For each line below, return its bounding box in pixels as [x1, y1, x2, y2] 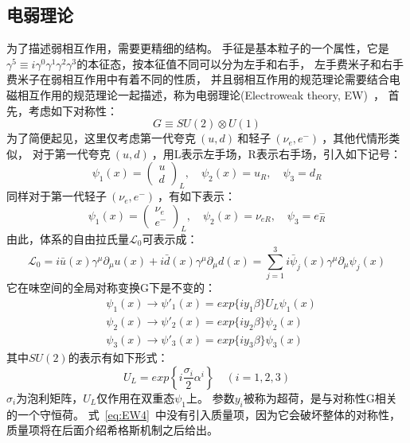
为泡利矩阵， [16, 389, 84, 406]
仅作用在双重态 [96, 389, 175, 406]
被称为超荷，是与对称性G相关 [243, 389, 397, 406]
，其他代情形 [322, 130, 389, 146]
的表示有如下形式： [68, 349, 169, 366]
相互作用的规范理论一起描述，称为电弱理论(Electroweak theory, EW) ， [17, 86, 385, 103]
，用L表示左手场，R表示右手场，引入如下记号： [151, 145, 401, 161]
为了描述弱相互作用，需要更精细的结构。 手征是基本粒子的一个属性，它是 [6, 40, 389, 56]
